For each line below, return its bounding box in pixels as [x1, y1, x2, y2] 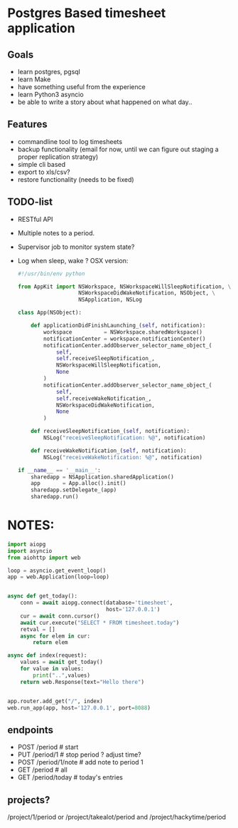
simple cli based [17, 160, 66, 168]
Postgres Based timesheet [7, 5, 166, 21]
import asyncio [7, 547, 53, 554]
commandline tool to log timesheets [17, 137, 123, 145]
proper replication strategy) [17, 152, 99, 161]
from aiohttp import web [7, 554, 81, 561]
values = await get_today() [20, 658, 103, 666]
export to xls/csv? [17, 168, 70, 176]
